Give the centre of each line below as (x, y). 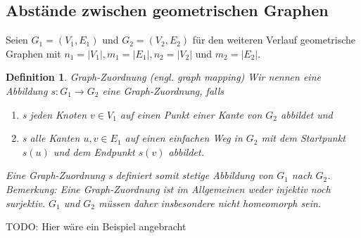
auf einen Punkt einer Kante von (191, 114)
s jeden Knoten (55, 114)
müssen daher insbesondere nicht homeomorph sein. (210, 203)
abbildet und (307, 114)
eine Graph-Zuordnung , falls (163, 90)
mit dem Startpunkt (303, 138)
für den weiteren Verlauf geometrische (274, 40)
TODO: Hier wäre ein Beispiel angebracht (96, 226)
